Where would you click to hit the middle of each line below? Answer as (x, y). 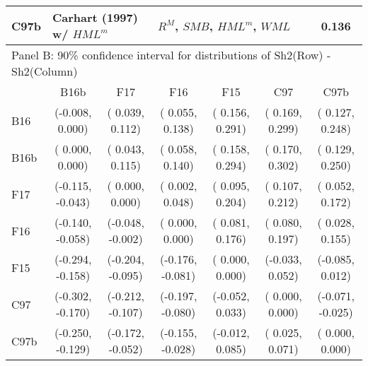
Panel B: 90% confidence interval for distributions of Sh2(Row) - (171, 55)
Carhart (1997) (95, 17)
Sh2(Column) (45, 71)
